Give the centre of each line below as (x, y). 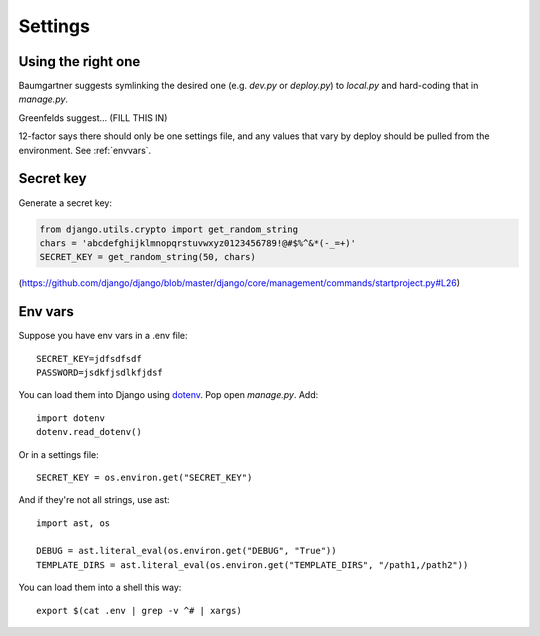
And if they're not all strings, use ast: (94, 500)
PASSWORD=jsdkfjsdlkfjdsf (100, 372)
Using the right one (79, 61)
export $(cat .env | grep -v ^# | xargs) (139, 610)
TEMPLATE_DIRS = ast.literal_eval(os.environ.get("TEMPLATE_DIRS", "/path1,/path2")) (252, 564)
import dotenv (70, 418)
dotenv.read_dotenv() (89, 432)
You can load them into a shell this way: (100, 587)
